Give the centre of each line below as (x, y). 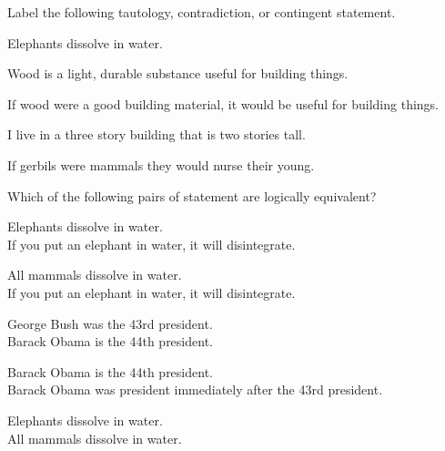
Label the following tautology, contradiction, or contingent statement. (202, 12)
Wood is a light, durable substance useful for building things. (178, 73)
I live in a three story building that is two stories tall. (157, 134)
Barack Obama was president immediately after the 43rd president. (195, 389)
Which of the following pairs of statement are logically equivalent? (192, 195)
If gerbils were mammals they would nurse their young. (161, 164)
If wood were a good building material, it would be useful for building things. (223, 103)
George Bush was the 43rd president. (110, 323)
